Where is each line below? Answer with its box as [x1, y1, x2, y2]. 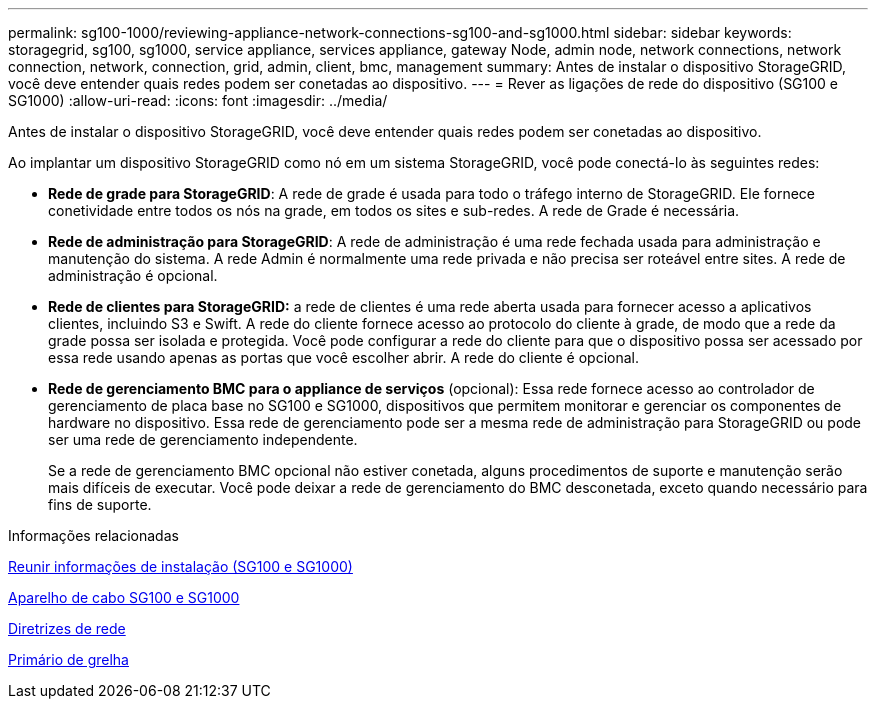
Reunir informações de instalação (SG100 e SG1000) [8, 558, 353, 575]
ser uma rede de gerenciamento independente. [48, 431, 358, 448]
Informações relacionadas [8, 527, 179, 544]
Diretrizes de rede [8, 620, 126, 637]
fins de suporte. [48, 496, 152, 513]
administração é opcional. [48, 267, 218, 284]
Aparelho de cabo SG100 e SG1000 [8, 589, 240, 606]
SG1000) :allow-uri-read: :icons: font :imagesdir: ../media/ [8, 92, 388, 109]
